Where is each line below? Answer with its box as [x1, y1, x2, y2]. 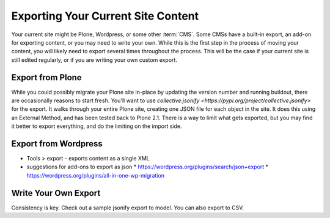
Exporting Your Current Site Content [11, 9, 199, 23]
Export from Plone [11, 72, 82, 83]
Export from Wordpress [11, 138, 103, 149]
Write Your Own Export [11, 187, 101, 198]
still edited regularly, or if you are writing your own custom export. [11, 56, 177, 64]
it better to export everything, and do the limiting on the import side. [11, 122, 183, 130]
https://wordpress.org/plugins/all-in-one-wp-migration [26, 171, 165, 179]
